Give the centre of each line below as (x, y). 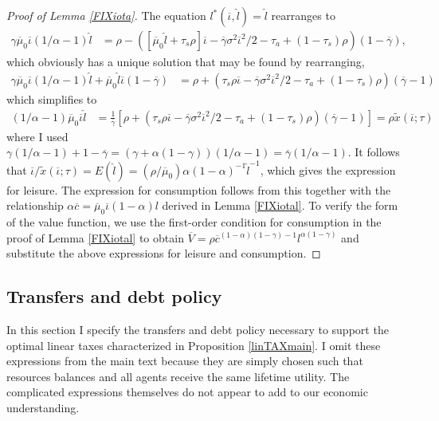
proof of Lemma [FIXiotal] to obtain (95, 237)
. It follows (374, 152)
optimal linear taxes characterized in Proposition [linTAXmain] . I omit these (194, 345)
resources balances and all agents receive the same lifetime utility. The (178, 376)
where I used (37, 136)
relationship (35, 205)
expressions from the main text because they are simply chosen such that (185, 361)
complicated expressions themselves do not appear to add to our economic (187, 392)
